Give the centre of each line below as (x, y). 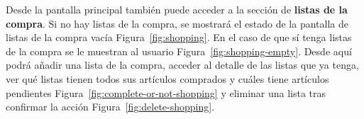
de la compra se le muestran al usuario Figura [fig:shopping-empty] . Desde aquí (179, 51)
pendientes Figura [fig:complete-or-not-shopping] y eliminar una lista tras (166, 92)
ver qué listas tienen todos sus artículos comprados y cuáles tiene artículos (167, 78)
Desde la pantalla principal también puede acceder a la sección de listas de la (177, 9)
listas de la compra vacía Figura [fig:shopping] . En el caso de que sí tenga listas (179, 37)
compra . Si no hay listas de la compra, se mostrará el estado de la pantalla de (177, 23)
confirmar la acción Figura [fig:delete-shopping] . (110, 107)
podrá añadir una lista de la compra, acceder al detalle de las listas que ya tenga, (182, 65)
